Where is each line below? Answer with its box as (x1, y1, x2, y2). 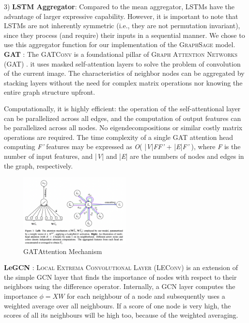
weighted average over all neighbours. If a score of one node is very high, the (4, 300, 231, 310)
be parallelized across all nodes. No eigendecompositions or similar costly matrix (4, 122, 243, 133)
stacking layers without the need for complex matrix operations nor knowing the (4, 77, 243, 87)
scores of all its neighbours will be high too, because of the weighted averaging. (4, 310, 238, 320)
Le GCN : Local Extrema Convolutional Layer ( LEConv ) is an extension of (4, 262, 238, 272)
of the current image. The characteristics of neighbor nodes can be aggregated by (4, 68, 245, 78)
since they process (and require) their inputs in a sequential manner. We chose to (4, 30, 245, 40)
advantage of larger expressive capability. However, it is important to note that (4, 11, 238, 21)
